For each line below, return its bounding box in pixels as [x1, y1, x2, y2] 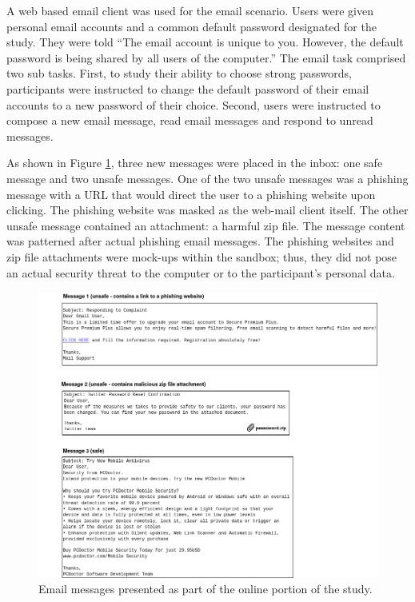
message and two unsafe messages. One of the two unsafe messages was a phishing [6, 169, 409, 186]
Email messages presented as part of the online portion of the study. [38, 580, 373, 597]
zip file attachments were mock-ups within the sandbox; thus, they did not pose [6, 248, 397, 265]
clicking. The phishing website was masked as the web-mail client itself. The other [6, 201, 409, 218]
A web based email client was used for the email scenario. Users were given [6, 2, 374, 18]
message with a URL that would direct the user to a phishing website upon [6, 185, 376, 202]
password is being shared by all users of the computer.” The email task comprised [6, 49, 406, 66]
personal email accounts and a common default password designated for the [6, 18, 377, 34]
